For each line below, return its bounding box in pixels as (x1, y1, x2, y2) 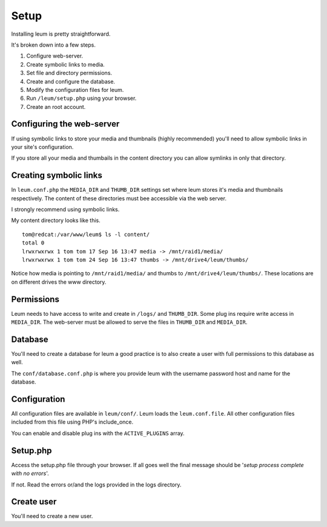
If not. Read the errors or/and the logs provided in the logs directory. (11, 481, 182, 488)
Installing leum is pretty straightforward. (11, 30, 111, 38)
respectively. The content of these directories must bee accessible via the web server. (11, 194, 227, 202)
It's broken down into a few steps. (11, 41, 96, 48)
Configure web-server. (26, 52, 84, 60)
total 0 (22, 240, 45, 246)
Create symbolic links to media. (26, 61, 105, 68)
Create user (11, 497, 57, 507)
